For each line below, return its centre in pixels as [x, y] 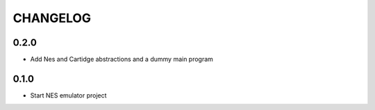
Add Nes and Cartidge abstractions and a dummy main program [122, 59]
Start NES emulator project [68, 95]
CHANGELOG [52, 18]
